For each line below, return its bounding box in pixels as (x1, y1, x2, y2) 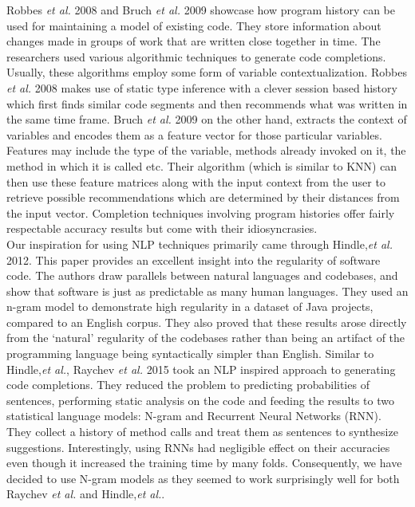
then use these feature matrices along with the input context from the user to (6, 173, 385, 190)
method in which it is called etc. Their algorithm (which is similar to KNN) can (6, 157, 397, 174)
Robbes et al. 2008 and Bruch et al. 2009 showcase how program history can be (6, 2, 396, 18)
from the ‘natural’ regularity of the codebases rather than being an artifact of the (6, 329, 405, 346)
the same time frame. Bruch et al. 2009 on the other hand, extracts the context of (6, 111, 407, 128)
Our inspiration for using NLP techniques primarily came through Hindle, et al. (6, 235, 393, 252)
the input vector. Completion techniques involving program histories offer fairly (6, 204, 395, 221)
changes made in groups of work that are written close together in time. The (6, 33, 381, 49)
